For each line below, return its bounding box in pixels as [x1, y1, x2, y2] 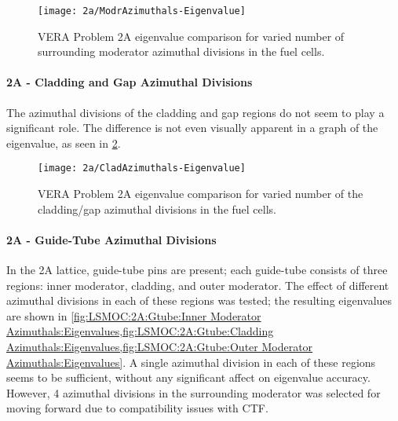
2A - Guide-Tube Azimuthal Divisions [6, 231, 217, 247]
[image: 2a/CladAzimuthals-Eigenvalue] [38, 163, 246, 174]
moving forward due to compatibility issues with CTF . [6, 400, 268, 416]
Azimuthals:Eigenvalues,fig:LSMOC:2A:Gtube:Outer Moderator [6, 339, 313, 355]
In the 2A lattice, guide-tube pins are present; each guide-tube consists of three [6, 262, 388, 278]
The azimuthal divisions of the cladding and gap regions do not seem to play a [6, 104, 385, 120]
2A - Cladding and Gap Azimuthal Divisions [6, 74, 253, 90]
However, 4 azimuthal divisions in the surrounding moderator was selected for [6, 384, 381, 401]
